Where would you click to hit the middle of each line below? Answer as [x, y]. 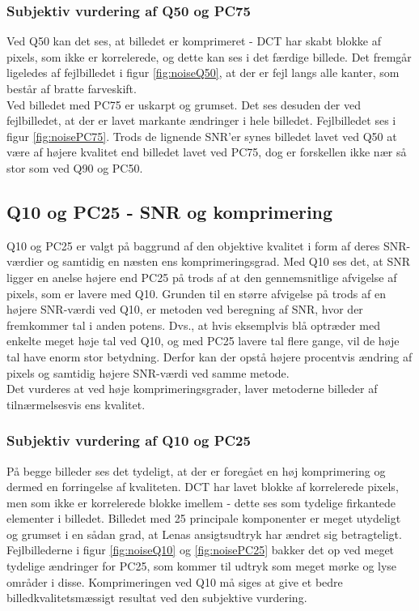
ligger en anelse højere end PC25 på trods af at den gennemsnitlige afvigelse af [202, 277]
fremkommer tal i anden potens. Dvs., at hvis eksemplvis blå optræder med [193, 325]
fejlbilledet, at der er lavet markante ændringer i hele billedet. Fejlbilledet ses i [201, 120]
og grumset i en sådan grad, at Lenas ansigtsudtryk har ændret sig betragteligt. [204, 534]
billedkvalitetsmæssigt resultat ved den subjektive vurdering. [157, 598]
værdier [25, 261]
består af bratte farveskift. [72, 88]
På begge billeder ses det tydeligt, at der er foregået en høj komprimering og [196, 470]
